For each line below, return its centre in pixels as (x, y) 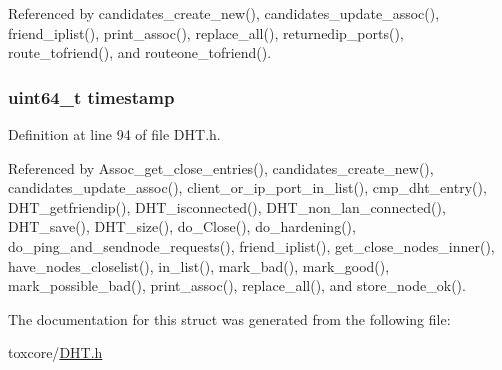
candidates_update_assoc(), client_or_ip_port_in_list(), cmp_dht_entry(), (247, 187)
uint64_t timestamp (91, 96)
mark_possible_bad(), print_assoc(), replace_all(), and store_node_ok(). (237, 285)
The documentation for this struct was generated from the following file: (229, 318)
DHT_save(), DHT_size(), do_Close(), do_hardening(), (182, 226)
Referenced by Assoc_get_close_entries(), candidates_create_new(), (221, 167)
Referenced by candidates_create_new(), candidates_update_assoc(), (224, 13)
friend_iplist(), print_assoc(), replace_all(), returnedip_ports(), (206, 32)
